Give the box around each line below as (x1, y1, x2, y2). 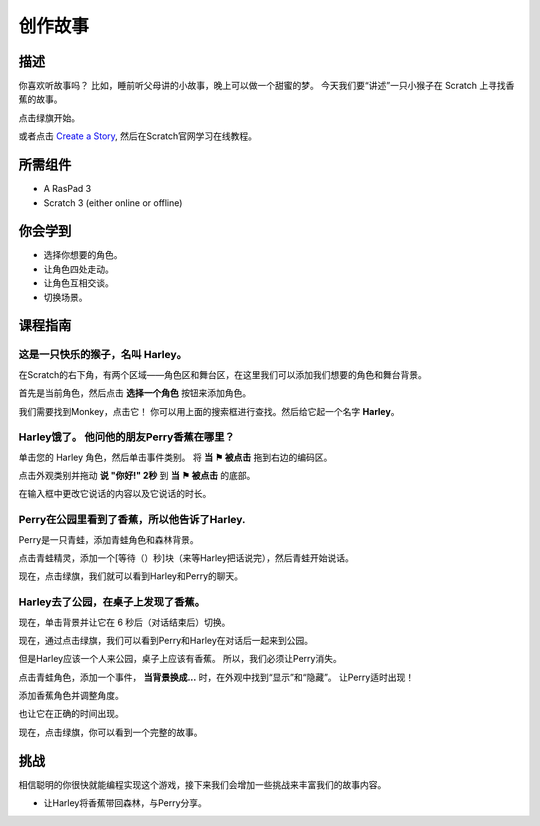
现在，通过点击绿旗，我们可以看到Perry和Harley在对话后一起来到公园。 (18, 634, 314, 646)
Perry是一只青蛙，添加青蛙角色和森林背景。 (18, 533, 199, 545)
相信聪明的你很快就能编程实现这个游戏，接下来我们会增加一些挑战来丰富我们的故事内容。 (18, 778, 387, 790)
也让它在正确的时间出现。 (18, 708, 124, 720)
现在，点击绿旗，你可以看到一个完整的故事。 (18, 726, 203, 738)
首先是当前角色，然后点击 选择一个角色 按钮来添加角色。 (18, 387, 252, 399)
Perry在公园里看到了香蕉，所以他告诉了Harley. (18, 513, 246, 527)
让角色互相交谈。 (43, 277, 114, 289)
